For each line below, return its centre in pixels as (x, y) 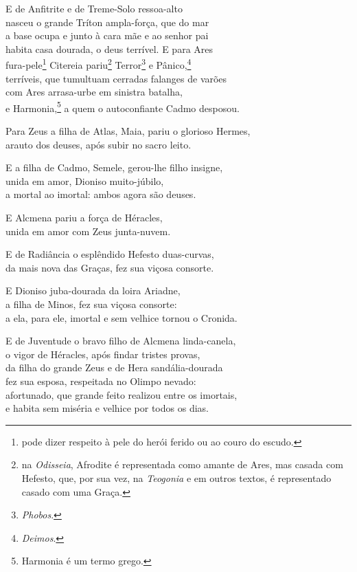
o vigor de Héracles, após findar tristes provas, (103, 354)
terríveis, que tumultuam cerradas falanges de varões (116, 78)
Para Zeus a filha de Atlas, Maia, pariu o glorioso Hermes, (128, 131)
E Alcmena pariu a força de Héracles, (84, 218)
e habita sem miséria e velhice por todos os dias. (107, 408)
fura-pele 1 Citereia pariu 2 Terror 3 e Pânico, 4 (99, 64)
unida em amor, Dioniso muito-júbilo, (85, 180)
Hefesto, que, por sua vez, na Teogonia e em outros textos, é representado (176, 477)
